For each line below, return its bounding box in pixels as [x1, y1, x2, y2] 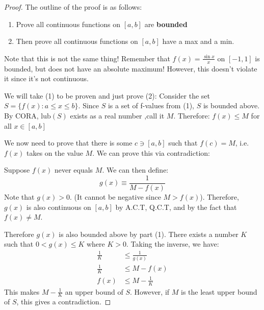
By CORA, [4, 110, 39, 121]
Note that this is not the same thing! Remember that [4, 53, 170, 63]
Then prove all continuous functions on [16, 36, 138, 46]
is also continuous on [26, 201, 91, 212]
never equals [54, 164, 93, 175]
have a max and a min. [162, 36, 234, 46]
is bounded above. [203, 100, 260, 111]
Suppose [4, 164, 30, 175]
